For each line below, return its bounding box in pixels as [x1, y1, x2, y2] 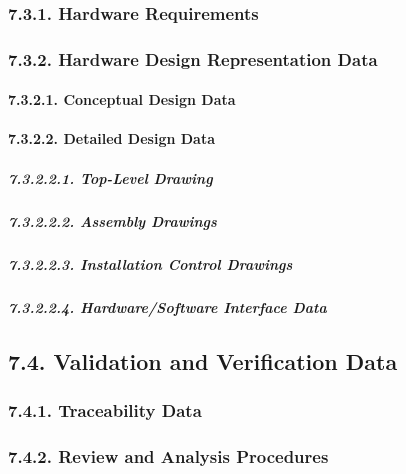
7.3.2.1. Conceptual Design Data [8, 89, 236, 110]
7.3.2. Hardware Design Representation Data [8, 46, 378, 71]
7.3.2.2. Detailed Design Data [8, 128, 216, 149]
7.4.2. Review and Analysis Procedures [8, 443, 329, 468]
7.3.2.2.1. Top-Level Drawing [8, 167, 213, 188]
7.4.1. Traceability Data [8, 397, 202, 422]
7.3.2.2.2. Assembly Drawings [8, 210, 217, 231]
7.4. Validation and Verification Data [8, 345, 398, 376]
